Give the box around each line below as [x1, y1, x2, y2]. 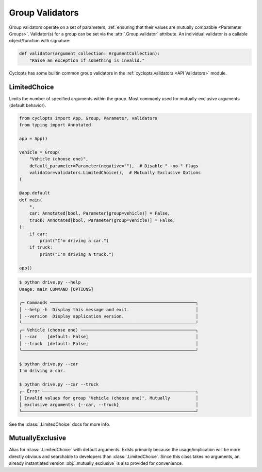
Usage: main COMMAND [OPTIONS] [19, 286, 94, 292]
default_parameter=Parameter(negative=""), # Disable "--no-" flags [29, 163, 198, 169]
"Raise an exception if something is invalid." [29, 57, 145, 63]
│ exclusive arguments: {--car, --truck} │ [19, 402, 198, 408]
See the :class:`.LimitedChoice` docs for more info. [9, 421, 111, 427]
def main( [19, 197, 43, 203]
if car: [29, 231, 48, 237]
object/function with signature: [9, 38, 70, 44]
